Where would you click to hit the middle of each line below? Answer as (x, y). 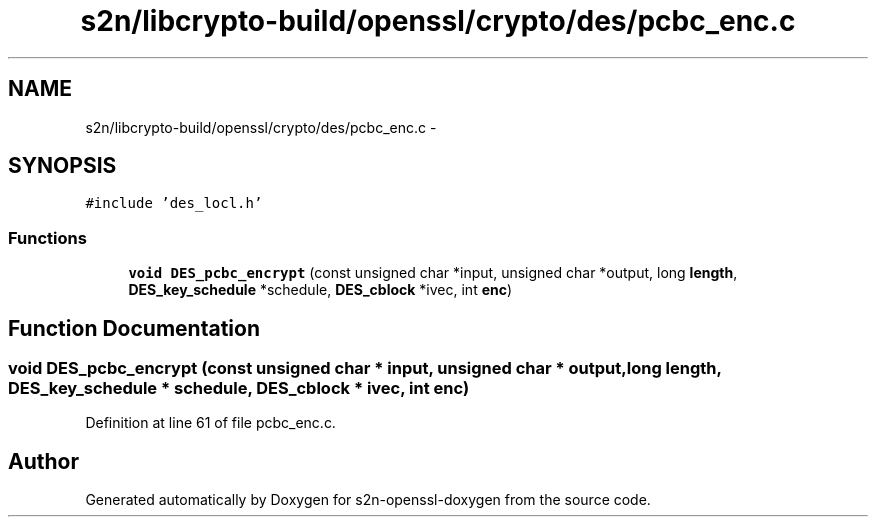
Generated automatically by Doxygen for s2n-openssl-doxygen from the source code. (368, 500)
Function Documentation (134, 328)
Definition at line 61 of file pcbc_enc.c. (210, 423)
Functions (47, 237)
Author (43, 461)
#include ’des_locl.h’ (174, 203)
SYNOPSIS (62, 166)
